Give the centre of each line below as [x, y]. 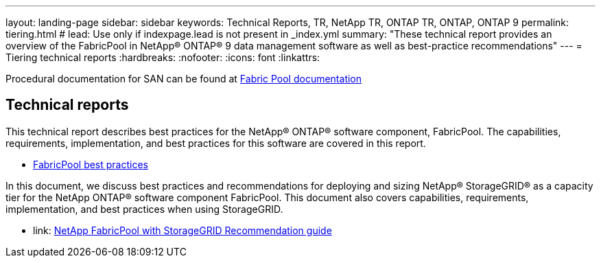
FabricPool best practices [91, 164]
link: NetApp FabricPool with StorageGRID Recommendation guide [182, 230]
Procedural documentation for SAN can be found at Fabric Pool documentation [184, 79]
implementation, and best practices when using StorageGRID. [144, 209]
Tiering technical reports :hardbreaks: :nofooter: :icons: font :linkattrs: [163, 57]
